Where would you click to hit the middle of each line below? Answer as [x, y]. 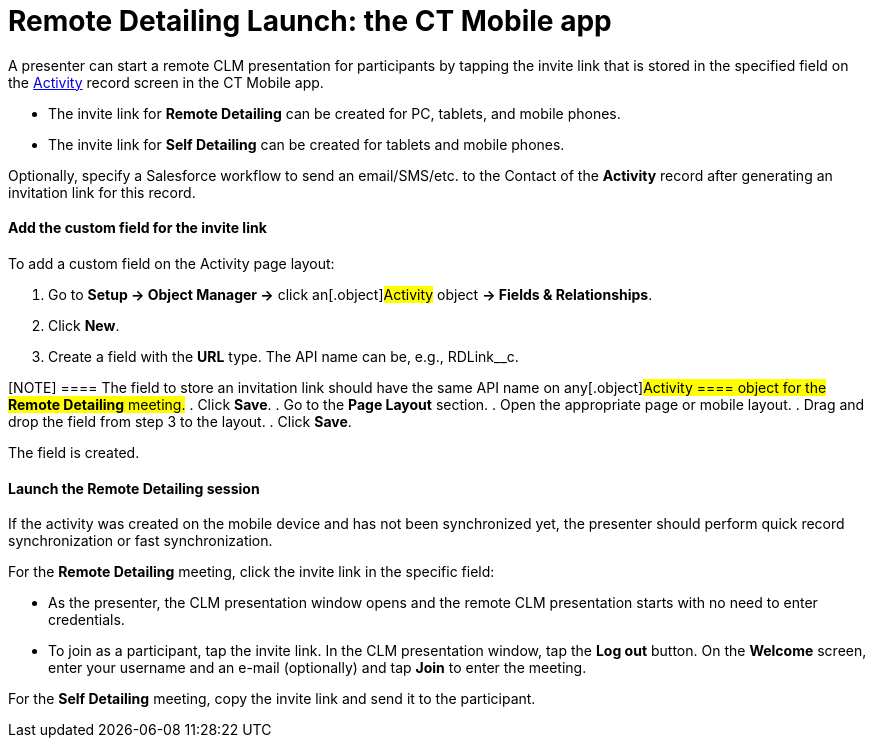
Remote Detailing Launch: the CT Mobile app [310, 21]
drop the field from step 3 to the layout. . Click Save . [180, 421]
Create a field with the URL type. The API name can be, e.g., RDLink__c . [283, 356]
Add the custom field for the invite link [137, 228]
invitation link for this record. [102, 192]
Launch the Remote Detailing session [134, 488]
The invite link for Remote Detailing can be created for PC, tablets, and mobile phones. [334, 113]
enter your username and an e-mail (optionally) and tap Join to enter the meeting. [317, 668]
